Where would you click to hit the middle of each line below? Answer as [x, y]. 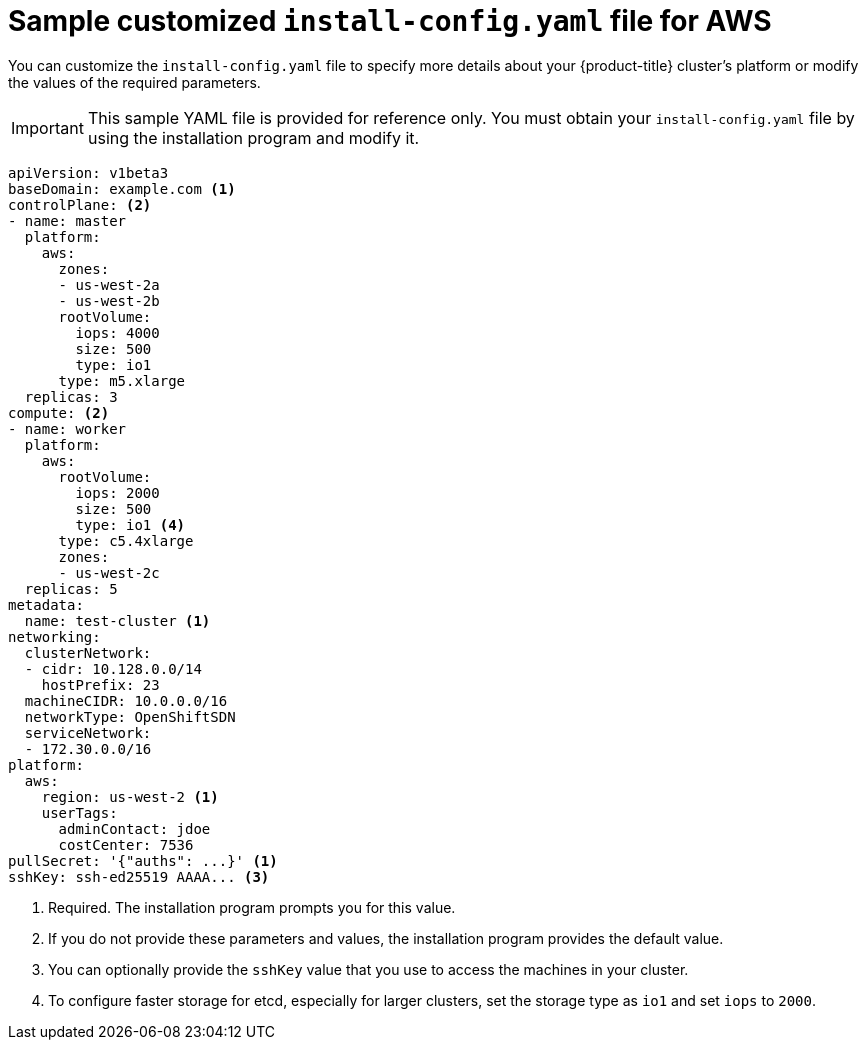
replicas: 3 [71, 396]
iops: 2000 [117, 492]
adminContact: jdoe [134, 828]
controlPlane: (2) [80, 204]
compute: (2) [59, 412]
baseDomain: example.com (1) [122, 188]
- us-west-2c [109, 572]
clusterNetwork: [88, 652]
